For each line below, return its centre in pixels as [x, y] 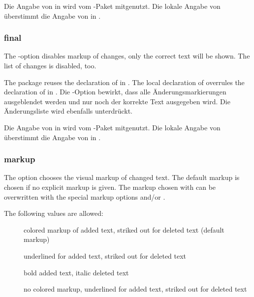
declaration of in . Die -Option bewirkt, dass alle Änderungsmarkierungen [115, 92]
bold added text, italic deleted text [76, 272]
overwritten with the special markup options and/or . [85, 196]
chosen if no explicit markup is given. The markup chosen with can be [110, 187]
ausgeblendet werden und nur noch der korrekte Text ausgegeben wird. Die [117, 101]
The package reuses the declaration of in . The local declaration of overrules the [124, 82]
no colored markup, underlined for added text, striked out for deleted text [135, 289]
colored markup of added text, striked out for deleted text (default [124, 229]
